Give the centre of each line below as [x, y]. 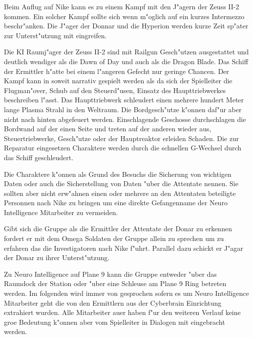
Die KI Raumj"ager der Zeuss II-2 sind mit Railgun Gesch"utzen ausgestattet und [126, 52]
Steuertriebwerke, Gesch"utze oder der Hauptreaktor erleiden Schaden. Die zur [122, 138]
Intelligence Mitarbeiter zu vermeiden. [61, 212]
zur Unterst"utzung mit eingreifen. [55, 35]
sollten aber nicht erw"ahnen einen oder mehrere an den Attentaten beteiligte [120, 193]
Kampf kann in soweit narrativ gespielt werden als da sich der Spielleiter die [118, 81]
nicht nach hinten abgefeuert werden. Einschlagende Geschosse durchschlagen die [125, 119]
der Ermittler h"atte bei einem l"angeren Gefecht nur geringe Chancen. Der [116, 71]
